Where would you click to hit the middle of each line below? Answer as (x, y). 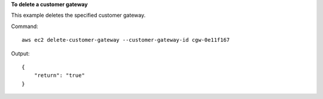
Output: (20, 53)
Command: (25, 26)
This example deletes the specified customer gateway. (78, 16)
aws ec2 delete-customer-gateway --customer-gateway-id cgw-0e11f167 (126, 40)
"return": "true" (59, 75)
